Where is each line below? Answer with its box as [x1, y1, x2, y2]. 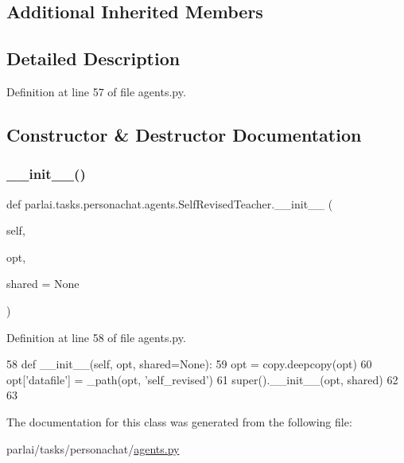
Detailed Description [6, 46, 181, 71]
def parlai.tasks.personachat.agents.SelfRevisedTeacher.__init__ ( [6, 195, 333, 212]
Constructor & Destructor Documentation [6, 122, 362, 146]
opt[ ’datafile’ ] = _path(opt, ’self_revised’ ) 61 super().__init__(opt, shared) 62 [6, 371, 398, 387]
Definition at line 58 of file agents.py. [6, 329, 186, 345]
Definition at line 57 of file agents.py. [6, 83, 186, 99]
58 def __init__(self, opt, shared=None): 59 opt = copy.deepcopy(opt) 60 [6, 356, 372, 372]
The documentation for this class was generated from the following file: [6, 413, 352, 430]
